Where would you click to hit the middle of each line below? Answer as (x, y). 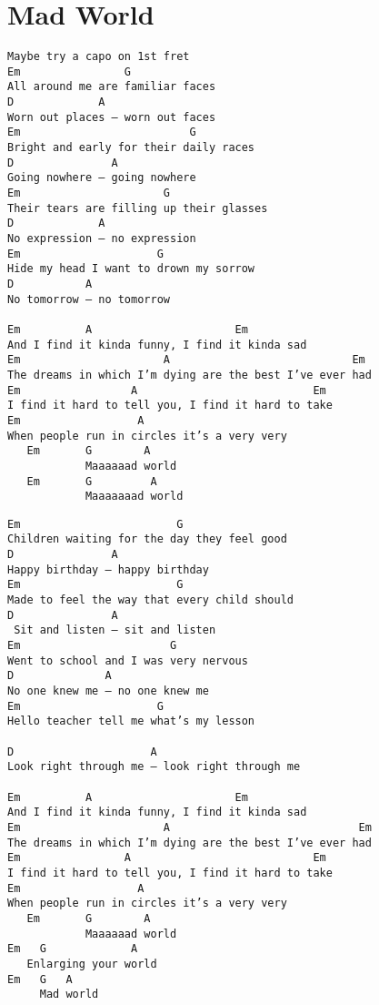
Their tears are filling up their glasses (138, 208)
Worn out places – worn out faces (112, 117)
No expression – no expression (102, 239)
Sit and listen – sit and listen (115, 630)
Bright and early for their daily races (131, 148)
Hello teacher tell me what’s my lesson (131, 721)
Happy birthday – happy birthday (108, 569)
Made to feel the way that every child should (150, 600)
